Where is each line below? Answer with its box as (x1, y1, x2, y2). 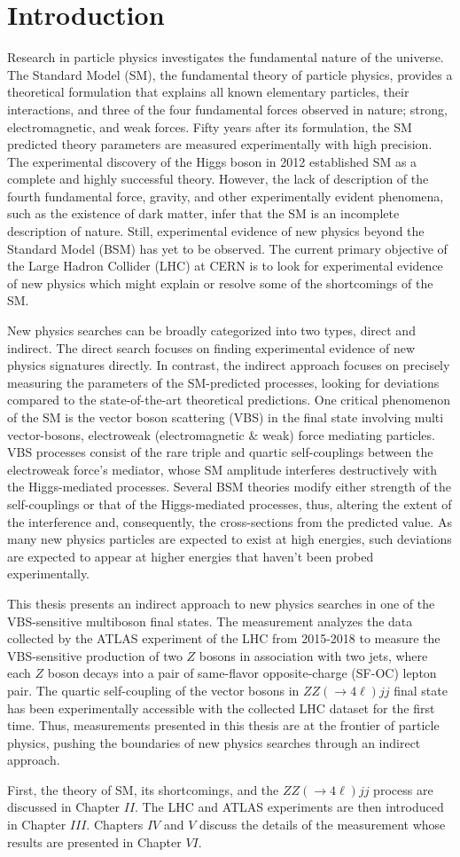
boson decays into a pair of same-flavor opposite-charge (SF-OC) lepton (47, 664, 437, 682)
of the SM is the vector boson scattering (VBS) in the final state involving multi (7, 408, 444, 426)
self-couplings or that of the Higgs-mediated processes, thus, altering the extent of (7, 494, 452, 513)
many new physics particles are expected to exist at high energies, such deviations (7, 530, 452, 548)
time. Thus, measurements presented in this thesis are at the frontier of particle (7, 716, 440, 735)
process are (373, 780, 433, 798)
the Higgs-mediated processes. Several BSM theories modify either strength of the (7, 477, 451, 496)
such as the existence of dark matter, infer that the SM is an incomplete (7, 204, 400, 223)
